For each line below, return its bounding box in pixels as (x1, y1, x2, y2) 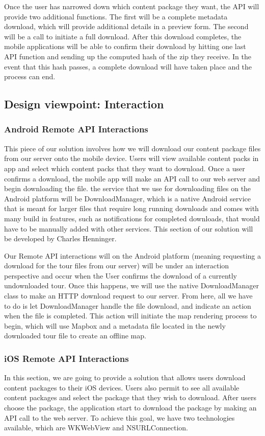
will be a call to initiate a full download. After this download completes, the (4, 31, 242, 41)
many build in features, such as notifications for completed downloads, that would (4, 213, 260, 223)
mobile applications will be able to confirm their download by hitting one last (4, 41, 246, 52)
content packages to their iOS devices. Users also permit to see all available (4, 382, 240, 393)
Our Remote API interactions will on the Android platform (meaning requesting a (4, 250, 261, 261)
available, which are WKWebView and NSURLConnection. (4, 422, 188, 433)
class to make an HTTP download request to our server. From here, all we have (4, 290, 253, 301)
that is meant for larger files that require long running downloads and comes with (4, 203, 259, 214)
